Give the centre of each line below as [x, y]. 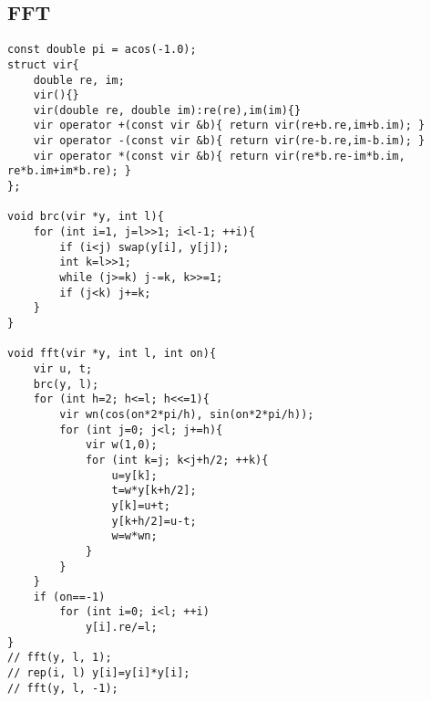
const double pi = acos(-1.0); [102, 50]
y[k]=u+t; [141, 505]
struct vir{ [43, 64]
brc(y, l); [66, 384]
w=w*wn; [134, 536]
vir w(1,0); [121, 445]
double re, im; [79, 80]
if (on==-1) [69, 597]
